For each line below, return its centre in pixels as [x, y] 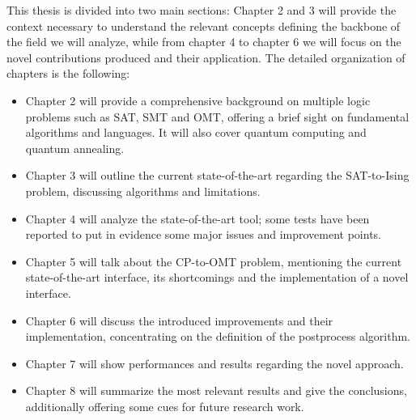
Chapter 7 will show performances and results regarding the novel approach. [214, 363]
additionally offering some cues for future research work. [165, 406]
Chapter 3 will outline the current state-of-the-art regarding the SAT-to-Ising [217, 175]
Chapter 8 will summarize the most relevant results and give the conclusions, [216, 390]
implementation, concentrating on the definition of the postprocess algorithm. [218, 336]
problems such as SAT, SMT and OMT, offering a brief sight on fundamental [217, 116]
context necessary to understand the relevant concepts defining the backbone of [204, 25]
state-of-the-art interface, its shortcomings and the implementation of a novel [217, 277]
